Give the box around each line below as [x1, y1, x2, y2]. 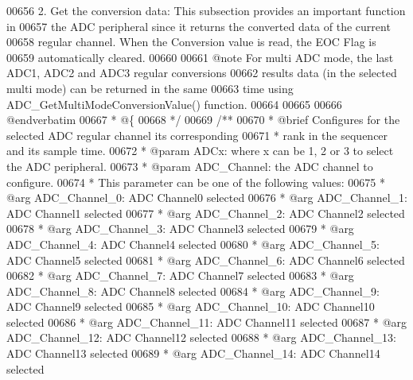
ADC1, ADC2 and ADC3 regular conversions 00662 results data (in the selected [6, 64, 397, 81]
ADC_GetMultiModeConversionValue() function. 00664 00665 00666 [6, 95, 342, 112]
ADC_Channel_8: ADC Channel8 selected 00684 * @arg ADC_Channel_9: [6, 282, 380, 299]
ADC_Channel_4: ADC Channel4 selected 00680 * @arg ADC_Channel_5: [6, 235, 380, 252]
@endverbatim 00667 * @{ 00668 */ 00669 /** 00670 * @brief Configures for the [6, 111, 400, 128]
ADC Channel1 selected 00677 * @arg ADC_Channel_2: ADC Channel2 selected [6, 204, 405, 221]
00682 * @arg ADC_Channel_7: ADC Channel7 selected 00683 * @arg [6, 267, 354, 284]
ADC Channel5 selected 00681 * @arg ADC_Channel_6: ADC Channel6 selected [6, 251, 405, 268]
